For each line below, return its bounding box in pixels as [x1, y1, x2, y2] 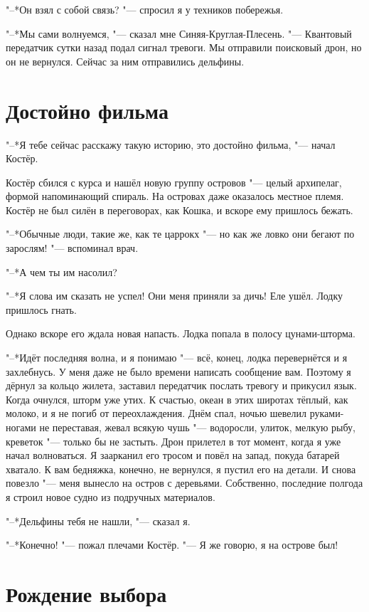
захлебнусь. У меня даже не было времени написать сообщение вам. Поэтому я [6, 364, 351, 379]
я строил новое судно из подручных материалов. [6, 489, 215, 504]
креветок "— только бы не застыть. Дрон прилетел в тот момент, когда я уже [6, 433, 341, 448]
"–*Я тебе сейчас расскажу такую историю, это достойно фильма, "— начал [6, 137, 336, 152]
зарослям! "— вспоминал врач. [6, 241, 139, 255]
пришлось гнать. [6, 302, 77, 317]
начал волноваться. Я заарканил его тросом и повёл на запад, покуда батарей [6, 448, 340, 463]
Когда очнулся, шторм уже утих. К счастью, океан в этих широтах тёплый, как [6, 391, 348, 406]
